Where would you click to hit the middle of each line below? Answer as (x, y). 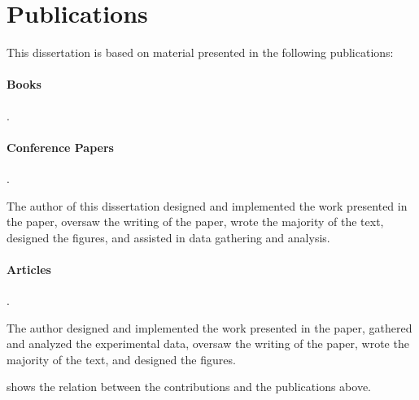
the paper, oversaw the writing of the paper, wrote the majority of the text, (195, 222)
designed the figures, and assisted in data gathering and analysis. (168, 237)
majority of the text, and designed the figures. (121, 359)
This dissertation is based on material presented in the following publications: (200, 52)
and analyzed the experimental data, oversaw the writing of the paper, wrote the (208, 343)
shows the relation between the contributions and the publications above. (189, 387)
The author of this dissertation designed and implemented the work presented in (207, 205)
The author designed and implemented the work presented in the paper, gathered (209, 327)
